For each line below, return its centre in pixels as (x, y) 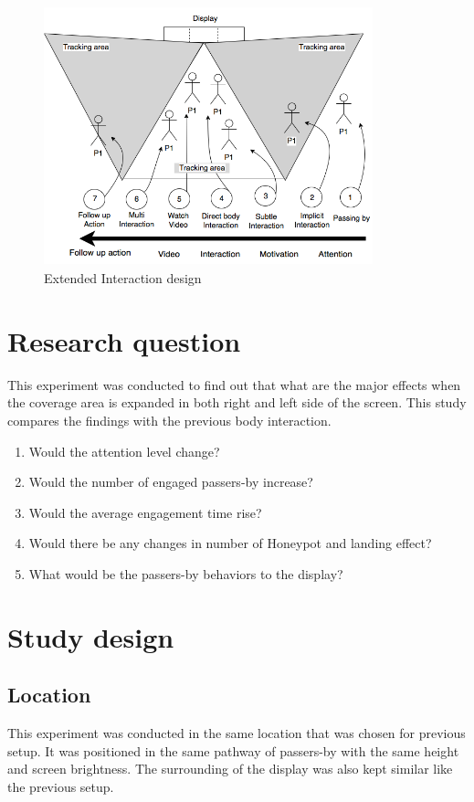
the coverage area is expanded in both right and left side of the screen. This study (237, 402)
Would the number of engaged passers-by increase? (171, 482)
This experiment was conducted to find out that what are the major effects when (234, 384)
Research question (124, 340)
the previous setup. (61, 786)
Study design (91, 636)
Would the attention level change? (124, 451)
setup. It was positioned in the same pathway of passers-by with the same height (233, 750)
